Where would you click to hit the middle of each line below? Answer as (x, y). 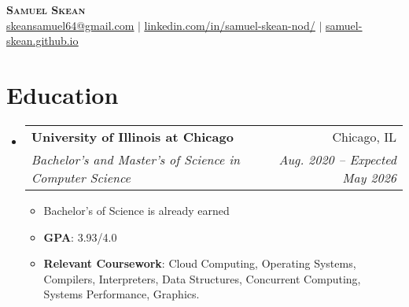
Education (63, 94)
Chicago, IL (364, 136)
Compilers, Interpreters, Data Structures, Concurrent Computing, (202, 278)
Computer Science (81, 177)
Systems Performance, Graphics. (122, 294)
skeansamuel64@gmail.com (70, 25)
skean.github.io (42, 41)
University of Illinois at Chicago (132, 136)
